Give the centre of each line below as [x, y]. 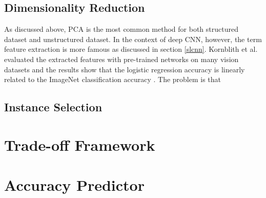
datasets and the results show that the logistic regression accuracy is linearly [125, 69]
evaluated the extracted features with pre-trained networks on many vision [121, 59]
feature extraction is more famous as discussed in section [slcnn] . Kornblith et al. [131, 49]
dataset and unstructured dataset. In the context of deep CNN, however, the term [133, 39]
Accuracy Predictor [74, 185]
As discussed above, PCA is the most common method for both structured [121, 29]
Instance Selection [53, 107]
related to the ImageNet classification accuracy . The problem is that [113, 79]
